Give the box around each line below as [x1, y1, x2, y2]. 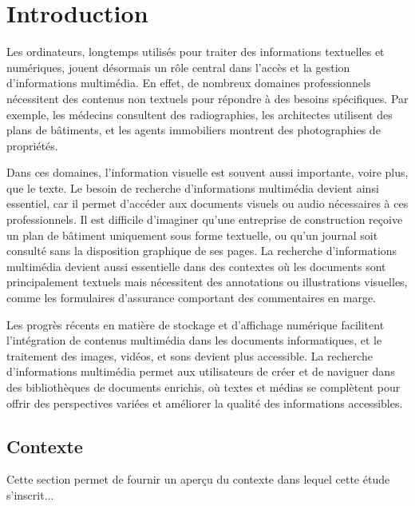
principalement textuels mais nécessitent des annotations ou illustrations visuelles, [6, 273, 408, 290]
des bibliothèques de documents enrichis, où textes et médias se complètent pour [6, 379, 401, 395]
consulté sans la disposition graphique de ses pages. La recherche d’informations [6, 242, 397, 259]
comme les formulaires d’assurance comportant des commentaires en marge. [6, 289, 377, 306]
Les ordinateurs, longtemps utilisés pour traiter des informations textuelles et [6, 43, 385, 60]
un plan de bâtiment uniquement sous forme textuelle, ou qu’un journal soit [6, 226, 378, 243]
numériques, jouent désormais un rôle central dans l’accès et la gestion [6, 58, 350, 75]
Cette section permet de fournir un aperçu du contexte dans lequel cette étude [6, 471, 390, 488]
